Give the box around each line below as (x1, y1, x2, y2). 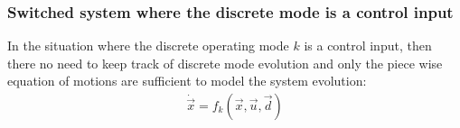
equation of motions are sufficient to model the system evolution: (7, 71, 367, 90)
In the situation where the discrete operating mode (7, 36, 289, 55)
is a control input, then (304, 36, 432, 55)
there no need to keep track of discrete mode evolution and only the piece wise (7, 53, 443, 72)
